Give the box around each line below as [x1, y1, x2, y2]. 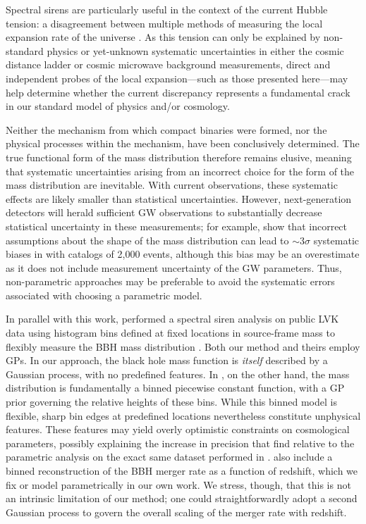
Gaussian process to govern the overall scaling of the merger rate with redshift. [6, 504, 347, 519]
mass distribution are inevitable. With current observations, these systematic [6, 177, 338, 192]
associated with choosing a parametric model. [6, 287, 202, 302]
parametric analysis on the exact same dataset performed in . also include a [6, 449, 333, 464]
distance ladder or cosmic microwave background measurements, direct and [6, 57, 331, 72]
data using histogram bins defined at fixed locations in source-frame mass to [6, 325, 335, 340]
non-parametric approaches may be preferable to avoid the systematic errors [6, 274, 335, 289]
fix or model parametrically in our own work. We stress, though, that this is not [6, 477, 351, 492]
